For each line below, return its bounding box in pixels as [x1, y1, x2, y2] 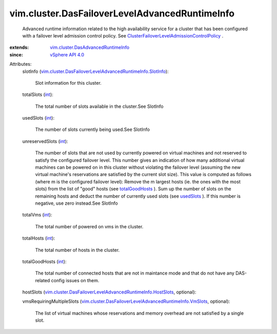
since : [9, 51, 23, 57]
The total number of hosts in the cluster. [35, 247, 120, 253]
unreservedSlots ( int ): [22, 138, 69, 144]
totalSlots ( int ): [22, 91, 53, 97]
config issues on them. [51, 277, 100, 283]
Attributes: [9, 61, 32, 67]
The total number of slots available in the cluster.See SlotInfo [35, 103, 164, 109]
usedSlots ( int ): [22, 115, 55, 121]
